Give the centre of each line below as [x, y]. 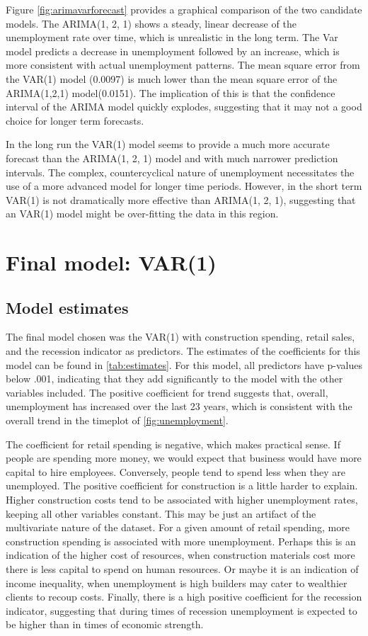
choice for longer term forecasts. [75, 120]
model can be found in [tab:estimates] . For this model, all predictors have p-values [184, 364]
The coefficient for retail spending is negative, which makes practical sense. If [173, 444]
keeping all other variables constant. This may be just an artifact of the [161, 513]
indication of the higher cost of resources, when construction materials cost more [180, 555]
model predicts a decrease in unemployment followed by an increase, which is [173, 51]
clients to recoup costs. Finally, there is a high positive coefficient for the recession [184, 597]
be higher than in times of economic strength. [105, 624]
